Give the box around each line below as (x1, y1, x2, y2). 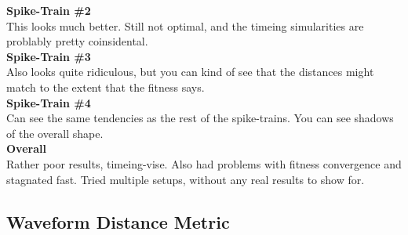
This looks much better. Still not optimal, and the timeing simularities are (6, 17, 364, 34)
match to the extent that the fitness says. (6, 78, 205, 95)
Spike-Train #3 (6, 48, 91, 64)
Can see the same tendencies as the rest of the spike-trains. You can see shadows (6, 110, 394, 126)
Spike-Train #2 (6, 2, 91, 18)
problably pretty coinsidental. (6, 33, 148, 49)
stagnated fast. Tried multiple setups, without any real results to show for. (6, 171, 365, 187)
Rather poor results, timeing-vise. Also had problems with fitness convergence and (6, 155, 402, 172)
